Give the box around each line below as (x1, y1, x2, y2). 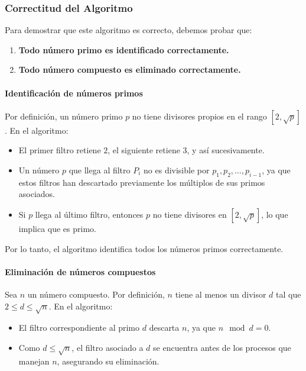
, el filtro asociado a (71, 341, 144, 353)
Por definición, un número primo (5, 109, 123, 122)
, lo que (261, 208, 288, 220)
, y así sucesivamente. (187, 144, 265, 156)
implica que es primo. (18, 222, 96, 234)
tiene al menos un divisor (175, 288, 266, 300)
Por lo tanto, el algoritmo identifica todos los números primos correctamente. (5, 242, 284, 254)
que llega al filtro (69, 163, 131, 176)
